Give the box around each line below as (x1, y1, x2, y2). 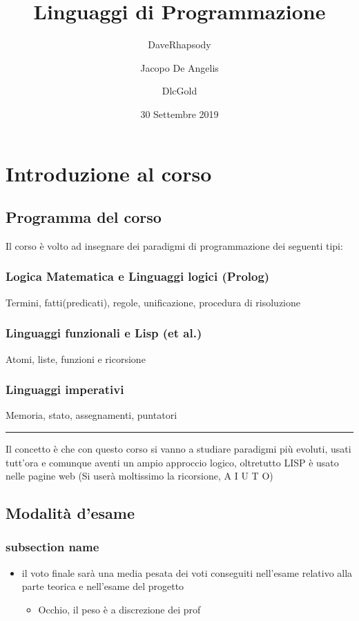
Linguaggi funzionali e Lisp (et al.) (6, 324, 202, 342)
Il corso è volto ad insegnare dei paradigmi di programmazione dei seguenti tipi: (6, 238, 343, 253)
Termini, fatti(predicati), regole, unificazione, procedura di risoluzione (6, 295, 300, 309)
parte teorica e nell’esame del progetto (21, 579, 184, 593)
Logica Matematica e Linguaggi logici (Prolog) (6, 268, 270, 285)
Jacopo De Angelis (140, 60, 219, 75)
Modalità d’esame (6, 502, 135, 524)
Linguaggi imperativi (6, 381, 124, 398)
